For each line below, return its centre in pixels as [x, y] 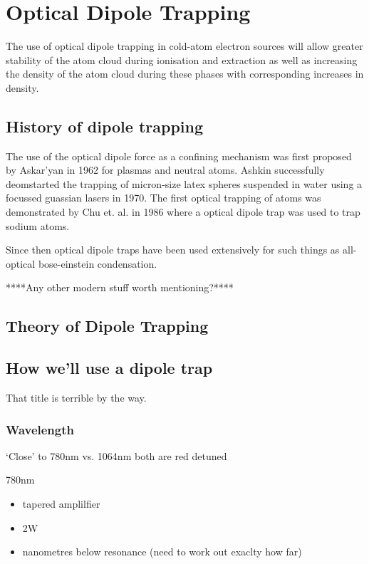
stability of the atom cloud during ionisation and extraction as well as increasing [182, 59]
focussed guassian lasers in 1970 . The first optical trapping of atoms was [163, 198]
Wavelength [40, 429]
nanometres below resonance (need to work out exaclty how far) [162, 552]
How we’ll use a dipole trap [109, 368]
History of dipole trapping [105, 126]
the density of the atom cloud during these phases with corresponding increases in [185, 74]
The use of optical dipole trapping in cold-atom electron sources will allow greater [184, 46]
